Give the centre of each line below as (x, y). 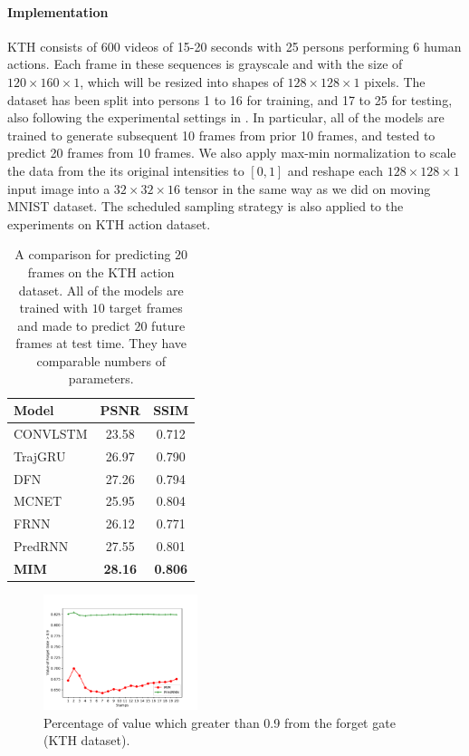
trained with (54, 308)
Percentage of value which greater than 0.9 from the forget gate (220, 722)
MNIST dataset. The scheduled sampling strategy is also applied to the (206, 206)
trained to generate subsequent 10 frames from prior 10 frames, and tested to (221, 135)
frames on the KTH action (101, 271)
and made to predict (74, 325)
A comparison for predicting (93, 254)
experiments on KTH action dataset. (109, 223)
